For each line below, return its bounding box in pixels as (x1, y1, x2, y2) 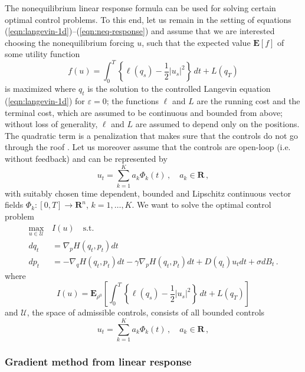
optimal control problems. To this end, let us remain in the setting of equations (5, 13, 291, 25)
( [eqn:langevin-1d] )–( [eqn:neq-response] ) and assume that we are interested (5, 25, 275, 37)
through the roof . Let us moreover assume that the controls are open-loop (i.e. (5, 141, 291, 153)
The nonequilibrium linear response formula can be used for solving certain (5, 2, 276, 14)
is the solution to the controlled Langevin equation (87, 82, 271, 95)
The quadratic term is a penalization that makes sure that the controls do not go (5, 129, 299, 141)
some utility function (5, 48, 80, 60)
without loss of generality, (5, 118, 98, 130)
